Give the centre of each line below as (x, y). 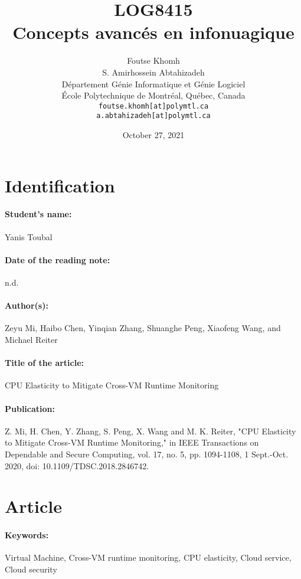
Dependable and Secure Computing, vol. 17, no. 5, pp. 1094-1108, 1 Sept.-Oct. (147, 454)
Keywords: (27, 535)
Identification (60, 185)
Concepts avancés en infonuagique (153, 32)
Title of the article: (45, 363)
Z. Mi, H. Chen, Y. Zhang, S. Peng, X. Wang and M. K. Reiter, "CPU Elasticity (150, 431)
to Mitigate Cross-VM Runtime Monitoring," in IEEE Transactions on (132, 442)
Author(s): (27, 305)
